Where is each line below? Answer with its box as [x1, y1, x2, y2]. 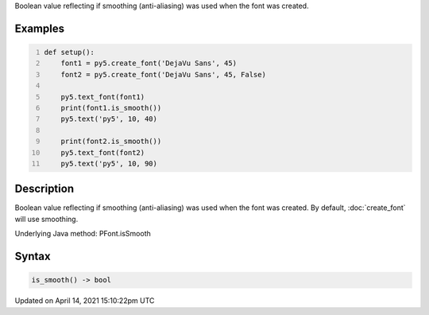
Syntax [14, 250, 51, 262]
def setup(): [44, 48, 95, 56]
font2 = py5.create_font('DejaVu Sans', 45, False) [60, 70, 266, 79]
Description [14, 182, 75, 196]
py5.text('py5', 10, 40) [60, 115, 158, 123]
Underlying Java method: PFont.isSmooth [14, 229, 151, 239]
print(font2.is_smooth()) [60, 137, 162, 146]
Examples [14, 21, 65, 35]
